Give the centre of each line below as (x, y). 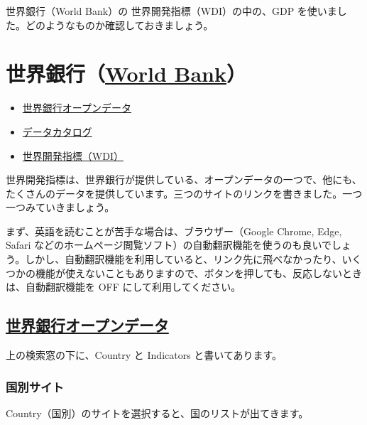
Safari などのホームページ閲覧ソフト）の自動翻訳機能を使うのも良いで (169, 245)
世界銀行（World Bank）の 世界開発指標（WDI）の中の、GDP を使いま (171, 11)
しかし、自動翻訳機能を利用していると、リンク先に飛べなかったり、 (183, 259)
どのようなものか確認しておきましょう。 (119, 25)
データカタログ (57, 131)
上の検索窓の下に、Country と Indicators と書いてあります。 (144, 355)
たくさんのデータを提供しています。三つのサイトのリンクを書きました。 (174, 193)
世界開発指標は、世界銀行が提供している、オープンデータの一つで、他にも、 (184, 179)
